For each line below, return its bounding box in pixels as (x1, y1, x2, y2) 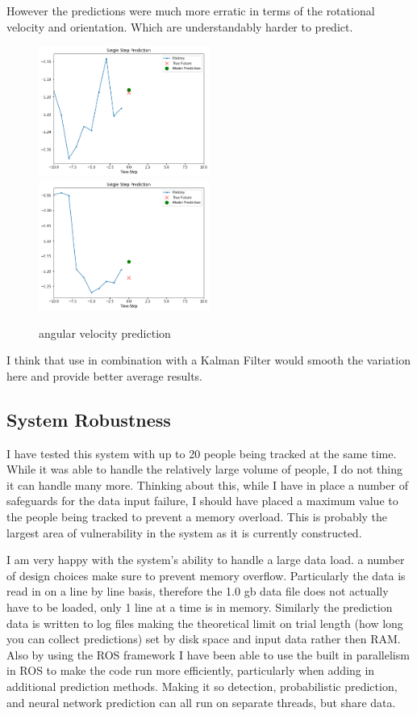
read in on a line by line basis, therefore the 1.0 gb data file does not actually (6, 583, 389, 600)
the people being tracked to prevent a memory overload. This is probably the (6, 508, 388, 525)
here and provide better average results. (6, 367, 203, 384)
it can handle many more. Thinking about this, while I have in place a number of (6, 476, 408, 493)
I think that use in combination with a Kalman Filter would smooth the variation (6, 352, 411, 369)
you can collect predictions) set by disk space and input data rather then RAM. (6, 630, 401, 647)
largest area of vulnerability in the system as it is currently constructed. (6, 524, 362, 541)
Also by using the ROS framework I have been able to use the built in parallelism (6, 646, 410, 663)
